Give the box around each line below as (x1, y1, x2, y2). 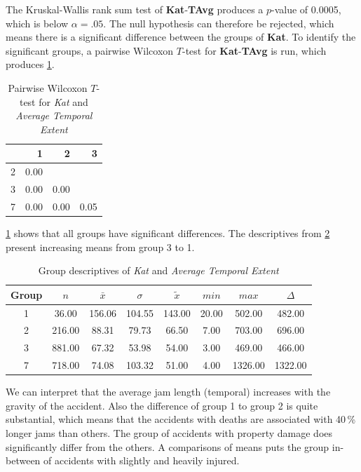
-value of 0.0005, (271, 2, 341, 16)
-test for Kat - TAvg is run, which (182, 43, 327, 58)
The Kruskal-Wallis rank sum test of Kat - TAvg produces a (6, 2, 264, 16)
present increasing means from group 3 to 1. (6, 239, 195, 254)
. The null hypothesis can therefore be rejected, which (103, 15, 334, 30)
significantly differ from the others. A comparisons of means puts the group (6, 439, 329, 454)
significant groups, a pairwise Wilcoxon (6, 43, 174, 58)
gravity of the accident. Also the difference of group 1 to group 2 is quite (6, 398, 318, 412)
